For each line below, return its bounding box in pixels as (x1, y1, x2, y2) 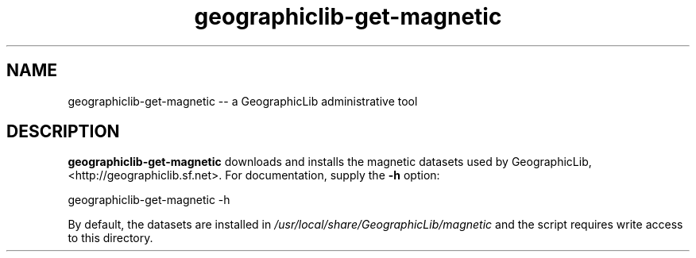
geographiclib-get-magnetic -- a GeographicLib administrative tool (68, 94, 418, 108)
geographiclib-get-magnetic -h (68, 193, 230, 207)
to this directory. (68, 231, 153, 245)
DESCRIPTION (6, 121, 120, 142)
